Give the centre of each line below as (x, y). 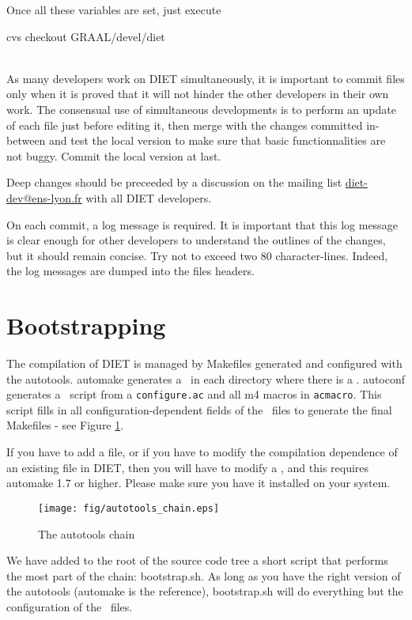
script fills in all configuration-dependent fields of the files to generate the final (199, 409)
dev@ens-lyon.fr (44, 197)
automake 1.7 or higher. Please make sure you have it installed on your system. (198, 483)
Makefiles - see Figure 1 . (65, 425)
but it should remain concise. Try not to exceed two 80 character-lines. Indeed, (197, 255)
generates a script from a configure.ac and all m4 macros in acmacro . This (194, 394)
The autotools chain (87, 533)
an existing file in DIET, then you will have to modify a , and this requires (188, 467)
